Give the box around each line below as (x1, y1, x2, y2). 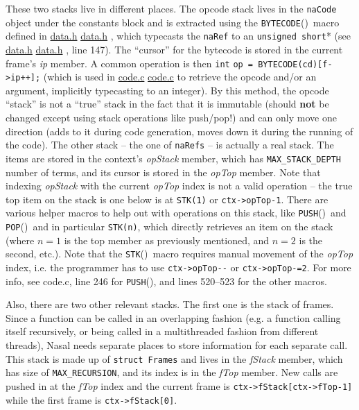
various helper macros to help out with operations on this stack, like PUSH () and (6, 205, 347, 220)
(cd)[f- (297, 59, 333, 69)
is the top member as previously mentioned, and (64, 232, 270, 247)
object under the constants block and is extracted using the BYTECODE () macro (6, 15, 340, 29)
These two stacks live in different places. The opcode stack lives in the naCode (6, 1, 337, 15)
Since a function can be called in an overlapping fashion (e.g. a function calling (6, 310, 341, 325)
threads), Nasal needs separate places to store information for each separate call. (6, 338, 348, 352)
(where (6, 232, 35, 247)
